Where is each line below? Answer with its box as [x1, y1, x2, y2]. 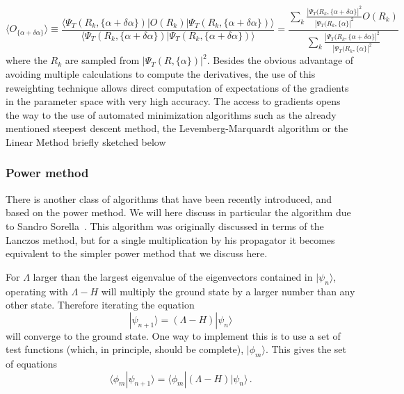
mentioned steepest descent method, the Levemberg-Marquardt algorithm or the [6, 121, 348, 136]
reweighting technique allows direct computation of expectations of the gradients [6, 80, 349, 95]
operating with [6, 284, 68, 298]
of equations [6, 356, 57, 371]
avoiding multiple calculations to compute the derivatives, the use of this [6, 66, 316, 81]
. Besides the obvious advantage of [207, 53, 354, 67]
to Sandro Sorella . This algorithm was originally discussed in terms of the [6, 218, 324, 233]
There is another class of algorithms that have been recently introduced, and [6, 191, 332, 206]
